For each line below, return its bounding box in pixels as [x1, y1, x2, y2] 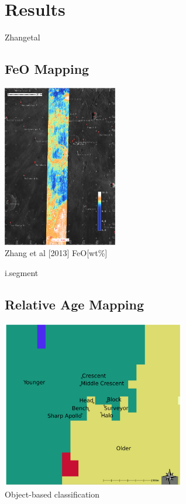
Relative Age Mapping [5, 295, 144, 313]
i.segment [5, 266, 39, 278]
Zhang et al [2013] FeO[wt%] [5, 247, 108, 259]
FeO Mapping [5, 60, 89, 78]
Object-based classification [5, 488, 100, 500]
